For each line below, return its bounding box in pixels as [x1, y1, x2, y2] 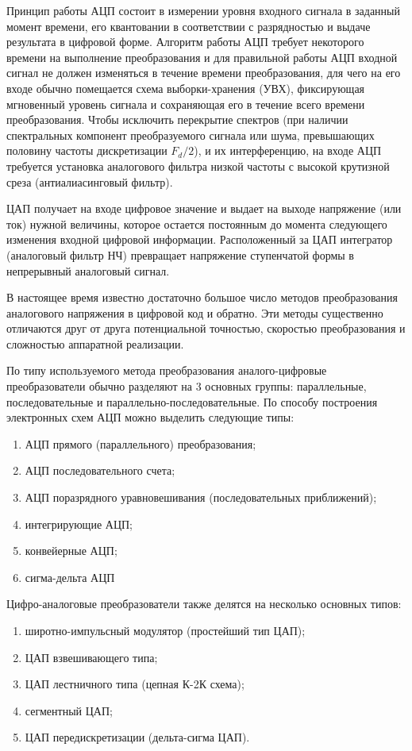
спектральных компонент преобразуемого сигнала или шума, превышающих [6, 126, 375, 143]
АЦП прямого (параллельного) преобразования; [25, 435, 256, 452]
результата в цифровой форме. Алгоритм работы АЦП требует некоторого [6, 33, 364, 50]
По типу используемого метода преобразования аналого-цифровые [6, 362, 327, 379]
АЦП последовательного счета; [25, 462, 175, 479]
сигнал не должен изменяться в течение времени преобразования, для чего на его [6, 64, 401, 81]
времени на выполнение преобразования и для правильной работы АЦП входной [6, 48, 398, 65]
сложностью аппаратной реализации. [6, 335, 184, 352]
